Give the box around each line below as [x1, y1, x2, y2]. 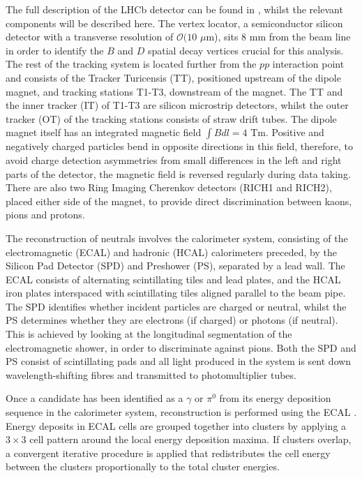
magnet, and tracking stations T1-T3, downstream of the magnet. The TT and [6, 84, 343, 98]
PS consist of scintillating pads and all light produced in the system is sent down [6, 354, 352, 368]
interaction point [272, 57, 345, 71]
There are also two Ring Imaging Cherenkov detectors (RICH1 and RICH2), [6, 180, 332, 195]
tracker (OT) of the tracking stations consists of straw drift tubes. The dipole [6, 111, 337, 126]
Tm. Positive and [250, 125, 324, 140]
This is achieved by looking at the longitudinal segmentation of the [6, 327, 292, 341]
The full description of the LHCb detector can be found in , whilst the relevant [6, 2, 343, 16]
